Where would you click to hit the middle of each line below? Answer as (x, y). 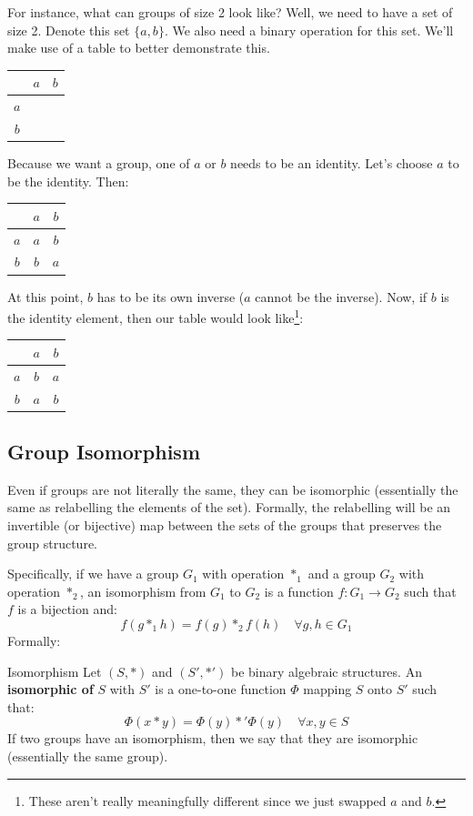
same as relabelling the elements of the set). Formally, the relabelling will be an (229, 507)
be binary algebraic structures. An (326, 671)
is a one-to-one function (221, 689)
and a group (342, 574)
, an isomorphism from (143, 591)
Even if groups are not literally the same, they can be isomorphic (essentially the (233, 489)
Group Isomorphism (104, 452)
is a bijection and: (67, 609)
